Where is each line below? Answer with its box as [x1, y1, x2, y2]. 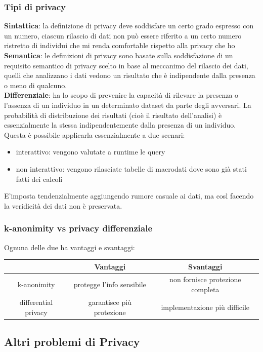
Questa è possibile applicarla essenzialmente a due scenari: [4, 129, 185, 140]
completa [191, 284, 220, 295]
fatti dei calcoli [16, 173, 63, 184]
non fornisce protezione [169, 274, 241, 285]
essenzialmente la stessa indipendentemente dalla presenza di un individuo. [4, 120, 236, 130]
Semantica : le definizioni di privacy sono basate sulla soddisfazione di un [4, 50, 233, 60]
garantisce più [88, 296, 131, 307]
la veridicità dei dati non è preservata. [4, 200, 122, 211]
